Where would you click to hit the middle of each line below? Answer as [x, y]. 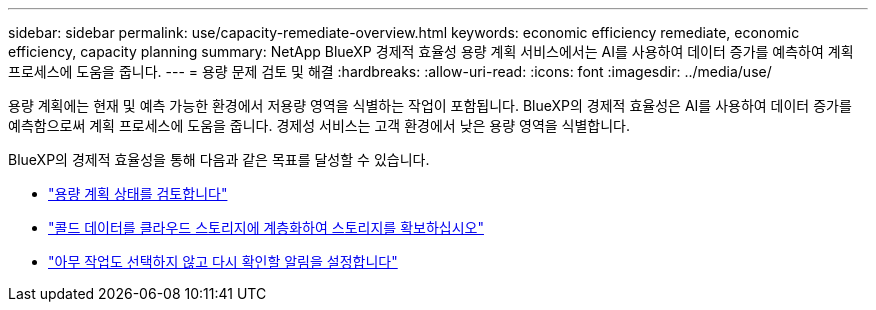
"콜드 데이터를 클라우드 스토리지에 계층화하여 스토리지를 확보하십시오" [266, 227]
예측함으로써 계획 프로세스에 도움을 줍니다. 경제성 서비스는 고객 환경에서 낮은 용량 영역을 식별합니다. [319, 125]
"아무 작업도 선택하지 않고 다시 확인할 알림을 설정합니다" [223, 261]
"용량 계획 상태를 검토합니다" [138, 193]
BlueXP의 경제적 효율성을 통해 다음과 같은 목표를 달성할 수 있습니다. [219, 159]
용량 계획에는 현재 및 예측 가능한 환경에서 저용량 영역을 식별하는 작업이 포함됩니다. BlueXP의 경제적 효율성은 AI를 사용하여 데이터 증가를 [430, 105]
